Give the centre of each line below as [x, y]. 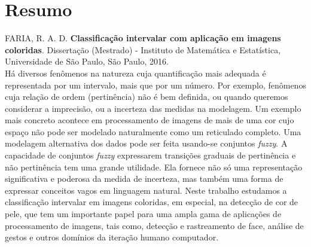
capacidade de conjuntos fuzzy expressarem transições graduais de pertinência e [150, 155]
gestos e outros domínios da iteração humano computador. [112, 237]
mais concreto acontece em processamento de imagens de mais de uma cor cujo [150, 120]
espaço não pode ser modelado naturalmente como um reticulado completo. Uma [153, 131]
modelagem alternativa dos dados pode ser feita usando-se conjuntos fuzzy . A [146, 143]
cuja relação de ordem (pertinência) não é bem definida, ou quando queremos [147, 97]
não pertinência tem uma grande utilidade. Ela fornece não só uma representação [154, 167]
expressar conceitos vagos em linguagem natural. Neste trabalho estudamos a [146, 190]
